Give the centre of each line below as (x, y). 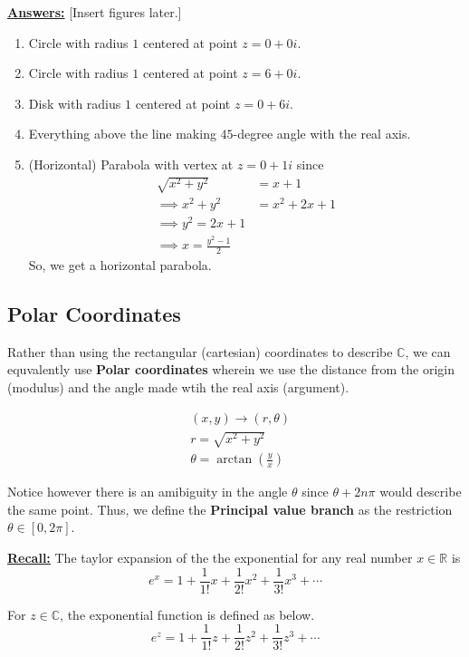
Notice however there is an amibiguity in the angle (148, 492)
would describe (421, 492)
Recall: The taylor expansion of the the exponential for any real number (210, 558)
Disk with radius (75, 103)
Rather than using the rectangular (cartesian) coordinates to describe (200, 351)
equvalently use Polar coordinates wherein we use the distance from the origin (231, 369)
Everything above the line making (122, 134)
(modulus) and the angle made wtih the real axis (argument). (178, 387)
